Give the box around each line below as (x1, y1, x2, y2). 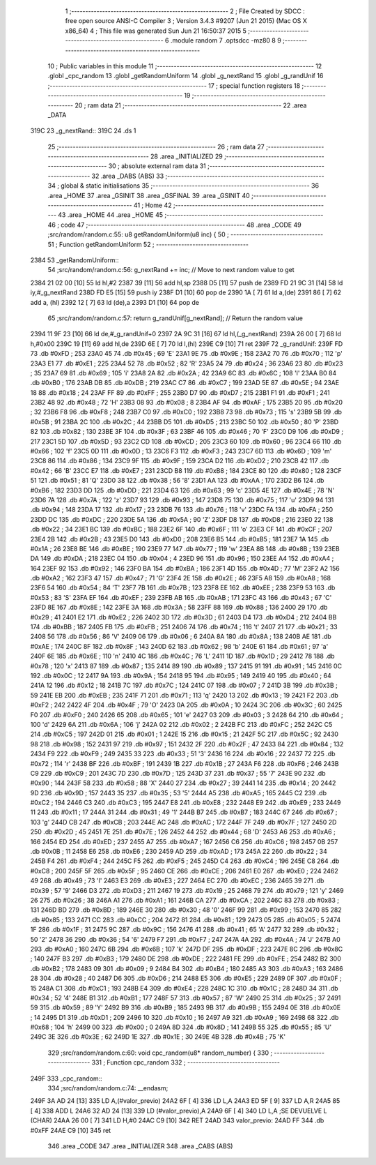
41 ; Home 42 (133, 201, 172, 209)
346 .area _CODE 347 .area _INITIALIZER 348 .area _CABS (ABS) (47, 1141, 233, 1150)
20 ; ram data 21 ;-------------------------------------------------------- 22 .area (74, 101, 307, 110)
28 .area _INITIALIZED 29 (150, 152, 223, 160)
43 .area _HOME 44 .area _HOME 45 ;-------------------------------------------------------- (58, 211, 324, 219)
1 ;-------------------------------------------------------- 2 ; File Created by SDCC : (65, 7, 306, 15)
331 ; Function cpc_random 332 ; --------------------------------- (91, 1058, 280, 1067)
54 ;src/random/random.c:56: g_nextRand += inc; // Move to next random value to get (47, 266, 295, 274)
